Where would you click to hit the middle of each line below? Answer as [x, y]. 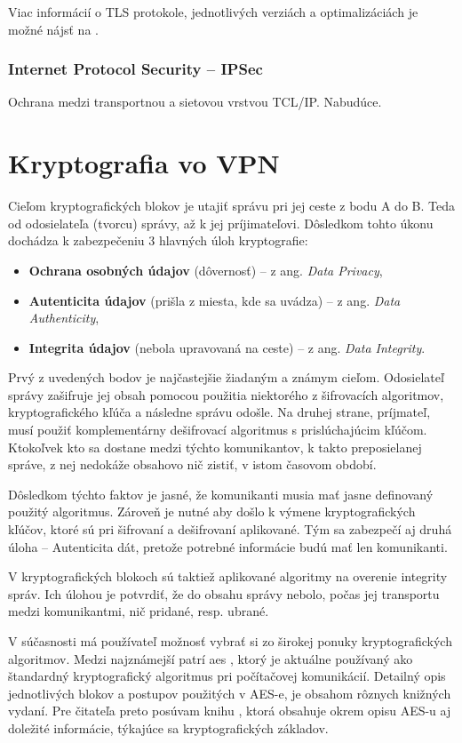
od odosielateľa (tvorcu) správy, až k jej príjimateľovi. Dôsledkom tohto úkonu [221, 223]
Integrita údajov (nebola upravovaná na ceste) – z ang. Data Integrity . [227, 347]
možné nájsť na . [53, 29]
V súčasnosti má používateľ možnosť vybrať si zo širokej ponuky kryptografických [230, 641]
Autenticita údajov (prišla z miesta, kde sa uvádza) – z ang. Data [215, 300]
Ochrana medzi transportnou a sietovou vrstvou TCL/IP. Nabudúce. [195, 102]
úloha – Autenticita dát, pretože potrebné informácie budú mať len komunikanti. [228, 546]
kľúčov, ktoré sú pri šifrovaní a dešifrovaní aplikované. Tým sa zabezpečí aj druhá [230, 529]
